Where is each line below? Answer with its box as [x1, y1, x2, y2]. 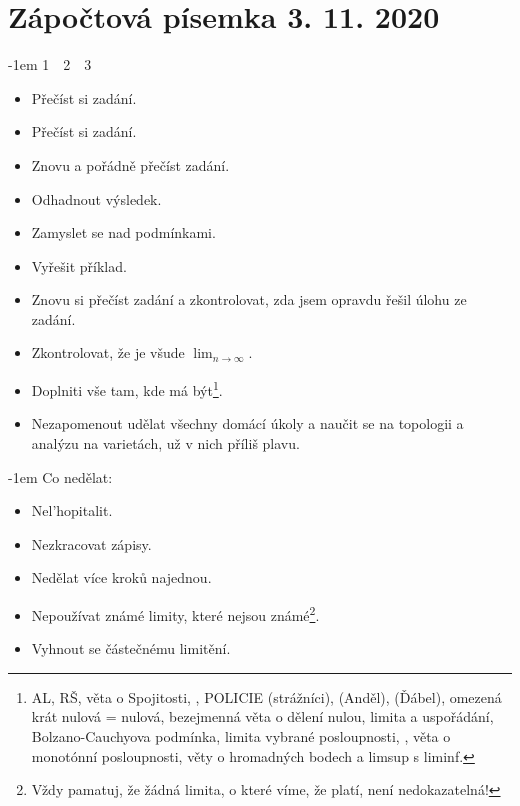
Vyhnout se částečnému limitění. [31, 638, 231, 659]
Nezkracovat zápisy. [31, 533, 152, 554]
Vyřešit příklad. [31, 255, 127, 276]
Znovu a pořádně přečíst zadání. [31, 154, 230, 175]
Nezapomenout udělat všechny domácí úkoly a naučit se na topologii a [31, 413, 464, 434]
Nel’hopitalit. [31, 500, 113, 521]
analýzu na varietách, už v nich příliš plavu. [31, 432, 300, 453]
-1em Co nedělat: [8, 466, 113, 487]
